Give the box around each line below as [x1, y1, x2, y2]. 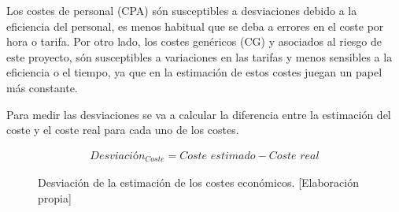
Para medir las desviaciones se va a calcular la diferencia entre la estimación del [6, 106, 391, 122]
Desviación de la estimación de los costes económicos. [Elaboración [38, 174, 360, 191]
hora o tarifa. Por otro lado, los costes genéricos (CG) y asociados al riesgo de [6, 33, 382, 50]
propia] [38, 189, 72, 206]
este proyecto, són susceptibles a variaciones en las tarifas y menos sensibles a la [6, 48, 393, 65]
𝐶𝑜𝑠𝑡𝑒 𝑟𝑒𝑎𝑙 [268, 150, 320, 162]
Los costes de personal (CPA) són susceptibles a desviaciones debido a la [6, 2, 357, 18]
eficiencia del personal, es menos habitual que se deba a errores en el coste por [6, 17, 384, 34]
